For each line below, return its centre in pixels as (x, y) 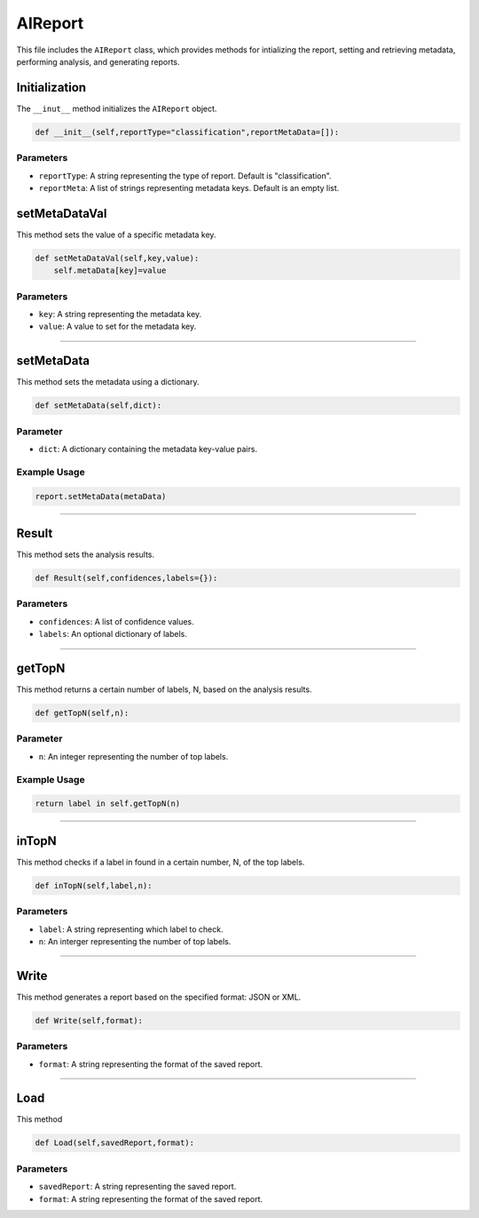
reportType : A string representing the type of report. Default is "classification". (185, 175)
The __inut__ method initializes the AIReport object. (117, 108)
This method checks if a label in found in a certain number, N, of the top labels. (161, 862)
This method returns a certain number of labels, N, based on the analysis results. (164, 689)
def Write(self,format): (89, 1020)
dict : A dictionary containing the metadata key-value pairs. (148, 449)
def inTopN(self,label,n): (94, 885)
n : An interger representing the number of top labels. (135, 941)
